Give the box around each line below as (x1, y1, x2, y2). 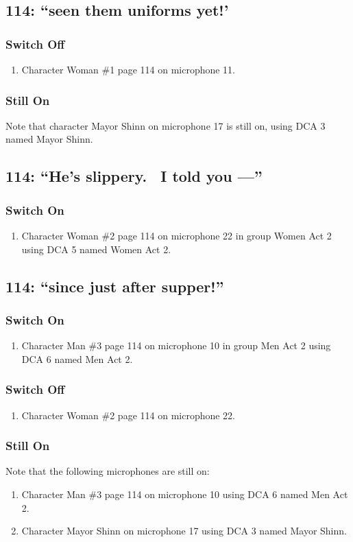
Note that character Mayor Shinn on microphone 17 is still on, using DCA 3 (5, 118, 326, 132)
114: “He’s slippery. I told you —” (5, 165, 263, 187)
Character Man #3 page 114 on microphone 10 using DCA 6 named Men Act (21, 487, 348, 501)
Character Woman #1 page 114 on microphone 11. (21, 62, 236, 76)
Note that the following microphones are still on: (5, 464, 210, 478)
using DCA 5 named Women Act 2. (21, 241, 171, 256)
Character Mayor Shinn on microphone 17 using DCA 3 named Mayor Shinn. (21, 523, 347, 538)
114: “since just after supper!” (5, 275, 224, 296)
